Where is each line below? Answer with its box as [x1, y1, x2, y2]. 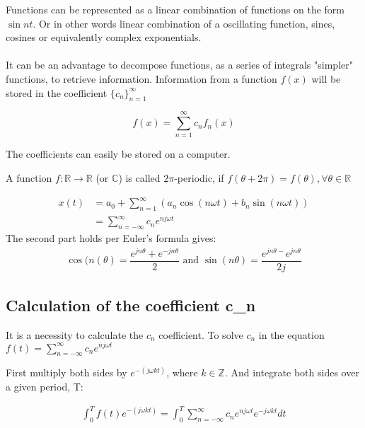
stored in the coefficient [6, 85, 108, 100]
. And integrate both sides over [224, 365, 359, 380]
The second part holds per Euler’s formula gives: [6, 230, 216, 245]
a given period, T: [6, 378, 83, 393]
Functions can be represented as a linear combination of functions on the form [6, 2, 345, 16]
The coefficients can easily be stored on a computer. [6, 146, 231, 161]
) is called [118, 170, 161, 185]
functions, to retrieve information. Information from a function [6, 71, 277, 86]
